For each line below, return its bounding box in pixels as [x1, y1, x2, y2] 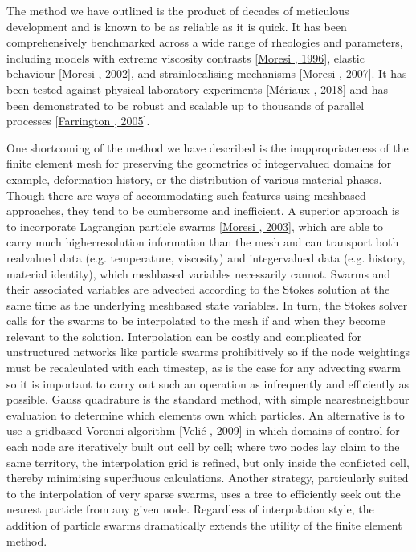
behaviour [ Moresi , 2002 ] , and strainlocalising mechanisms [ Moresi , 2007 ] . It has [6, 65, 407, 82]
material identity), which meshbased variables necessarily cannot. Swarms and [6, 265, 391, 282]
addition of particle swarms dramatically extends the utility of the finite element [6, 517, 402, 533]
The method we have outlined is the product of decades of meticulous [6, 2, 349, 18]
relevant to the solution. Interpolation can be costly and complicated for [6, 327, 362, 344]
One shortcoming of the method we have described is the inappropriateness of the [6, 139, 409, 156]
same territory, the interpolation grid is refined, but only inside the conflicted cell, [6, 453, 410, 470]
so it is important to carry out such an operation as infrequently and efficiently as [6, 375, 410, 392]
